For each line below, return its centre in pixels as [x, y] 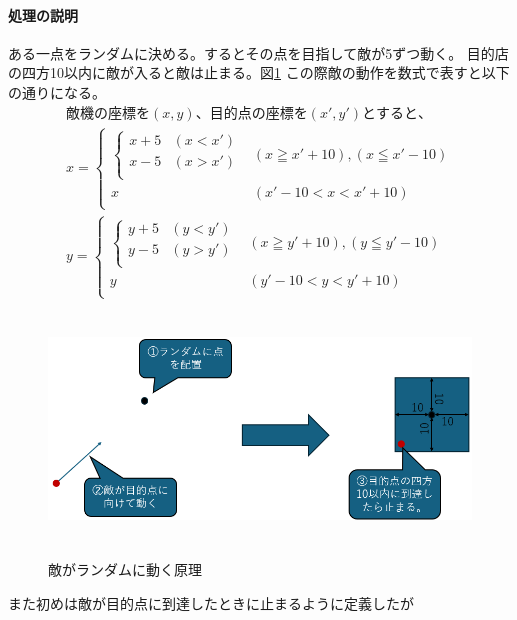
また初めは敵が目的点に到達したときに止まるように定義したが [211, 603]
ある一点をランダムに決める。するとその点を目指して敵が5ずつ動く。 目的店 [258, 52]
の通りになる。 [57, 91]
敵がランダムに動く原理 [125, 569]
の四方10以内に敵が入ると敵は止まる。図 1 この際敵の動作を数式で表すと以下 [259, 72]
